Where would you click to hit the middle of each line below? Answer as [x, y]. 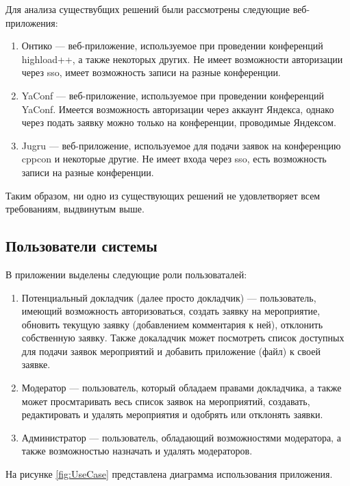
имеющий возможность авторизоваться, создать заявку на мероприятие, [171, 311]
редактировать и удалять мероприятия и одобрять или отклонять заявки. [172, 414]
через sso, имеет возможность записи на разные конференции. [151, 72]
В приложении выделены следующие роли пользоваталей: [126, 274]
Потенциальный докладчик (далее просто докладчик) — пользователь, [169, 297]
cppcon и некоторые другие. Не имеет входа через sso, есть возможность [174, 159]
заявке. [36, 364]
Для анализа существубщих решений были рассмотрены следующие [148, 9]
